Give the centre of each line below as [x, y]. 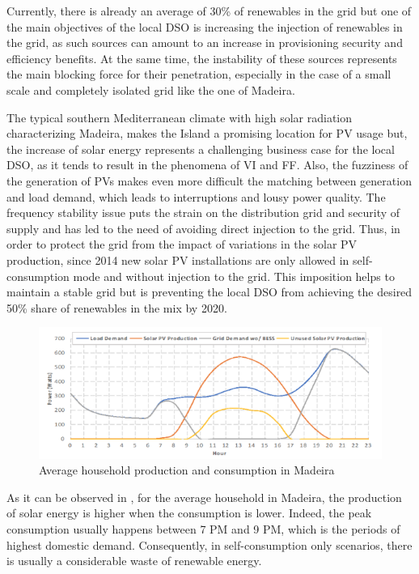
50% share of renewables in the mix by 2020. [117, 307]
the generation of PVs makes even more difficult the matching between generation [209, 180]
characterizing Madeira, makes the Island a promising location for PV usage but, [207, 133]
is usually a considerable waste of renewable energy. [134, 561]
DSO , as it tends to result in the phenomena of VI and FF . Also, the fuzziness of [207, 165]
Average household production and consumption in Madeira [187, 470]
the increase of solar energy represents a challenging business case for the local [201, 149]
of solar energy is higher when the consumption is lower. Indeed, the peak [189, 513]
